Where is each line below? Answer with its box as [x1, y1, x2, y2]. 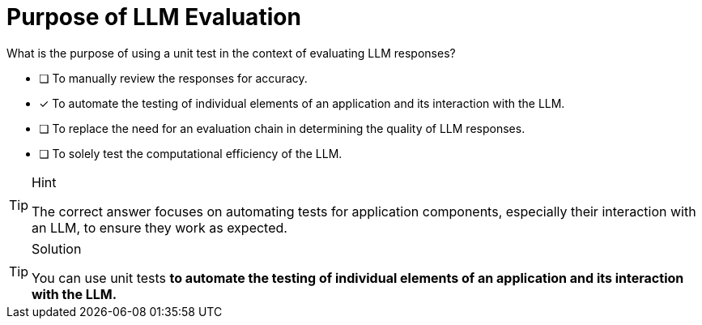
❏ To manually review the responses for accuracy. [39, 71, 308, 85]
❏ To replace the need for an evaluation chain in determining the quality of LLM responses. [39, 121, 525, 135]
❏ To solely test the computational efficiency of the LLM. [39, 146, 342, 160]
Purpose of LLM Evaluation [6, 3, 301, 31]
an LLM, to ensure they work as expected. [32, 219, 287, 236]
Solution [32, 240, 82, 257]
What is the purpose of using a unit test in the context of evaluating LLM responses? [6, 45, 456, 60]
